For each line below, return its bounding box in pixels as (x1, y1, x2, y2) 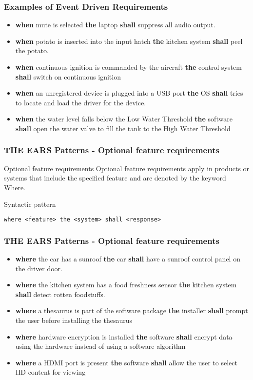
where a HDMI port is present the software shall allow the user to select (15, 357, 237, 367)
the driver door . (15, 263, 63, 273)
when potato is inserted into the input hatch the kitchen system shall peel (15, 36, 243, 46)
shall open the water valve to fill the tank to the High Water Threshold (15, 123, 231, 133)
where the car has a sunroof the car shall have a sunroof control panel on (15, 254, 240, 264)
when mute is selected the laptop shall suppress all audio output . (15, 20, 215, 30)
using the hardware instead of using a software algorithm (15, 341, 186, 351)
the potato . (15, 45, 49, 56)
